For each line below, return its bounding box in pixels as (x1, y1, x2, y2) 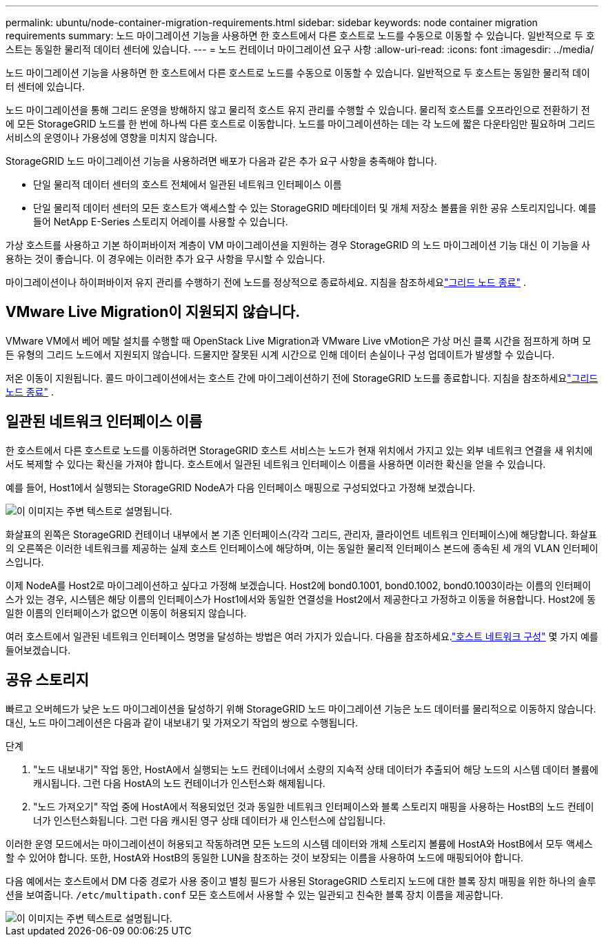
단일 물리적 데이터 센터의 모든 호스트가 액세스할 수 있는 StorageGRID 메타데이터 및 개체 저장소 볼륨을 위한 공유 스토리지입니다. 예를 (33, 202, 596, 214)
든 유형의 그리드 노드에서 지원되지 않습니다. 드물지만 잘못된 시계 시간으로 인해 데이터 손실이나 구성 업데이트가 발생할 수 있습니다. (6, 348, 555, 360)
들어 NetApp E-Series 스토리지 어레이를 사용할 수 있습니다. (33, 216, 288, 227)
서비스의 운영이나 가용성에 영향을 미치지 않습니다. (6, 132, 218, 143)
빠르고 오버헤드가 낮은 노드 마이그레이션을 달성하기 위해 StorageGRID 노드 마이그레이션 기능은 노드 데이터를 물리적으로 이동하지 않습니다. (6, 702, 596, 715)
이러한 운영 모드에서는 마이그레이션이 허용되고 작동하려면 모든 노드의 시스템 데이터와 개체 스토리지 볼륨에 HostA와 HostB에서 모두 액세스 (6, 837, 593, 850)
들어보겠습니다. (6, 644, 71, 656)
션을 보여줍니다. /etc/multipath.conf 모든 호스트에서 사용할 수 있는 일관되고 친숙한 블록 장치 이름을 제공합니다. (6, 888, 503, 901)
